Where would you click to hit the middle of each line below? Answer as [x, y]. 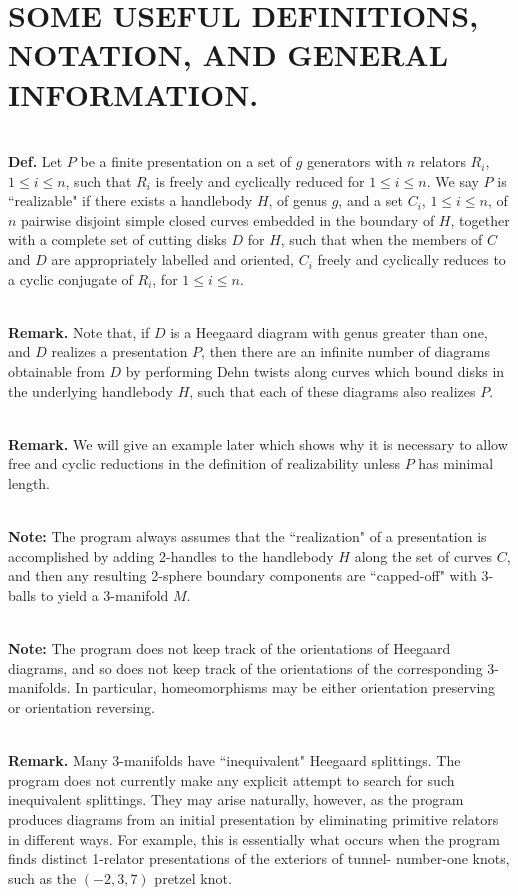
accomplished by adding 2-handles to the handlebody [171, 555]
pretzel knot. [193, 877]
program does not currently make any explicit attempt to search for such [231, 779]
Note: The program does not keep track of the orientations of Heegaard [229, 648]
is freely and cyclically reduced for [260, 180]
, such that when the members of [381, 239]
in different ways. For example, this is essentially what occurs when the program [254, 838]
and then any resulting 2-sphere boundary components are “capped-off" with [242, 575]
